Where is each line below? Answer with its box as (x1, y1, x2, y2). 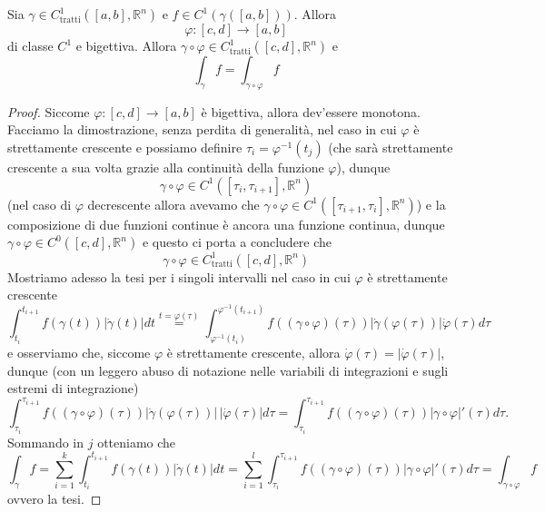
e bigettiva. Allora (75, 36, 177, 54)
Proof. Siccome (7, 102, 90, 121)
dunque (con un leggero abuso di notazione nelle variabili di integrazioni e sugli (7, 360, 449, 379)
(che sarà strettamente (328, 137, 453, 156)
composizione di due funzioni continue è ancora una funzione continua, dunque (7, 214, 445, 233)
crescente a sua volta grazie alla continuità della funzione (7, 157, 324, 176)
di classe (7, 36, 54, 54)
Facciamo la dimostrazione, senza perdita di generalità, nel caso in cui (7, 120, 397, 139)
